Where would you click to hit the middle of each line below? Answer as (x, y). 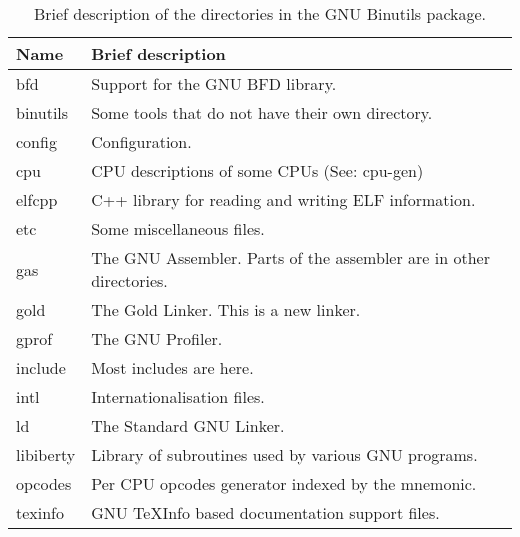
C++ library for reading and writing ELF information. (283, 199)
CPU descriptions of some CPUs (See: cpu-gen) (257, 170)
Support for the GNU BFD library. (214, 83)
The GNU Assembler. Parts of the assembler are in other (290, 257)
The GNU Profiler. (157, 338)
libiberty (46, 454)
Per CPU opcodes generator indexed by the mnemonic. (284, 483)
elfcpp (37, 199)
